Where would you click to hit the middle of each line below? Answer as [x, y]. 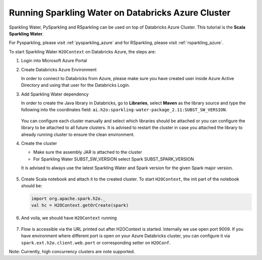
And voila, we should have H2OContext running [69, 218]
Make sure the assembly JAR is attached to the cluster [88, 152]
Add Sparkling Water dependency [55, 94]
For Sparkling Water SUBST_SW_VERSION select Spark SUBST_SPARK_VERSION [114, 159]
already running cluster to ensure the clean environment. [78, 134]
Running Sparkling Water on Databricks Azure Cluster [120, 13]
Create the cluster [39, 144]
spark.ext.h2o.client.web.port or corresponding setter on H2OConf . [96, 243]
